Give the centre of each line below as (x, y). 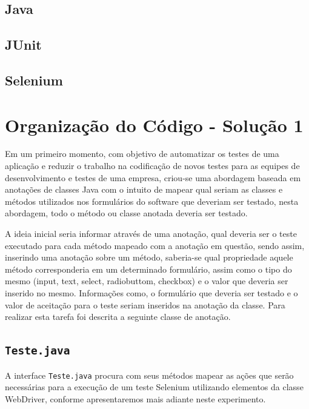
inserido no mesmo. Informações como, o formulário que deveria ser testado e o (151, 293)
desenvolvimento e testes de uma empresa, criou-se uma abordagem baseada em (153, 177)
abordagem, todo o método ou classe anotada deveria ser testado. (126, 213)
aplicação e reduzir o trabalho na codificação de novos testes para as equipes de (152, 166)
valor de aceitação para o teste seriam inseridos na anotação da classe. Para (145, 304)
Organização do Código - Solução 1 (154, 125)
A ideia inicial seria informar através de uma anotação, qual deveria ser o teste (151, 234)
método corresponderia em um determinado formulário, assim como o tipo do (148, 269)
